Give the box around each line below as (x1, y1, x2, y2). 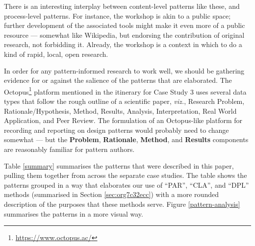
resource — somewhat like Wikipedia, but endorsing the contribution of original (4, 29, 245, 40)
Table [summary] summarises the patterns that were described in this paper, (4, 160, 234, 171)
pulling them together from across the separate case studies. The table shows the (4, 170, 247, 180)
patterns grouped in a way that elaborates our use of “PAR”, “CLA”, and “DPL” (4, 179, 249, 190)
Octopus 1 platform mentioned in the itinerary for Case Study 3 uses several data (4, 85, 247, 97)
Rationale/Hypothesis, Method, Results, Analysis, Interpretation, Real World (4, 105, 237, 116)
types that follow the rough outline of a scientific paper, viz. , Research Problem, (4, 96, 245, 106)
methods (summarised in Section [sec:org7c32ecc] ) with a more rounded (4, 189, 219, 199)
